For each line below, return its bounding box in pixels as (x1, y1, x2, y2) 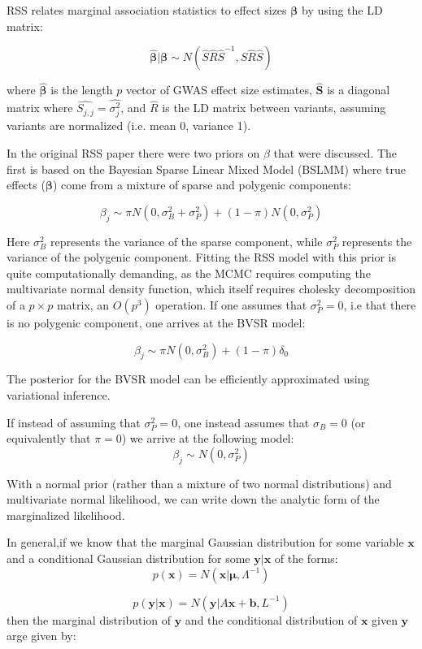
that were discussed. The (273, 145, 398, 162)
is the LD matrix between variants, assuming (162, 99, 386, 116)
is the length (50, 81, 113, 98)
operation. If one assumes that (155, 296, 307, 313)
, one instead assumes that (177, 413, 310, 431)
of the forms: (274, 549, 338, 566)
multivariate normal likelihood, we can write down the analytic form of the (7, 491, 380, 508)
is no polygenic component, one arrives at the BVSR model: (7, 314, 306, 331)
